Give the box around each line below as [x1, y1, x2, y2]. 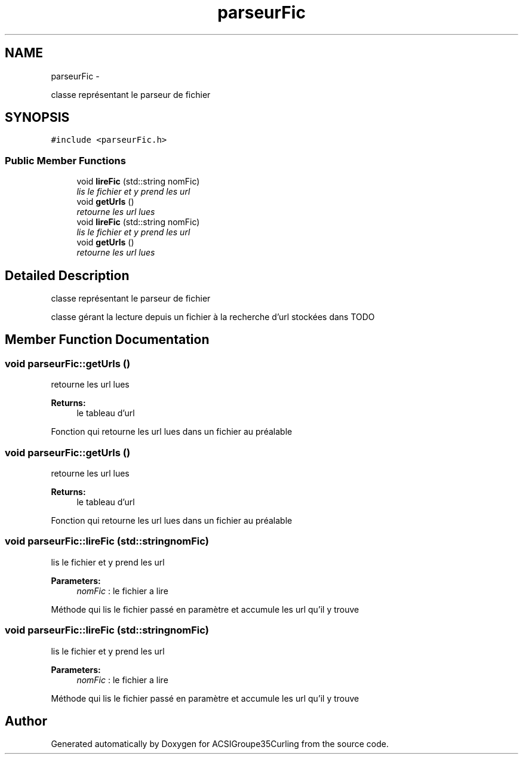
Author [5, 713, 47, 729]
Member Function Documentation [5, 332, 210, 348]
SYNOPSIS [5, 110, 70, 125]
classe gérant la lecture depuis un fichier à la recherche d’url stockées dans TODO [51, 312, 375, 322]
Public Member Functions [5, 154, 126, 167]
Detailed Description [5, 268, 130, 283]
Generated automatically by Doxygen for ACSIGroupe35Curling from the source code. [51, 739, 389, 749]
